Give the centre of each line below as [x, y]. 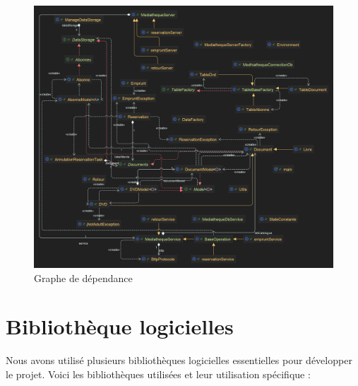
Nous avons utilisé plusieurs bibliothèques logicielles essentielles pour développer [179, 360]
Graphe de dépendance [83, 277]
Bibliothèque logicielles [120, 326]
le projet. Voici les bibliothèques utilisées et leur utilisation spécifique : [158, 374]
